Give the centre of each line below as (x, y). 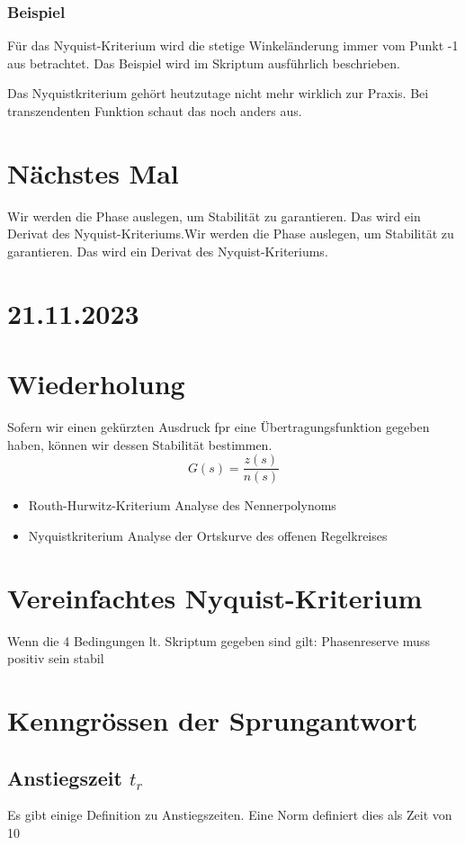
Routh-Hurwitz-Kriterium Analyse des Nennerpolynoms (182, 505)
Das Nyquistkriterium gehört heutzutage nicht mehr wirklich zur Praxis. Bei (218, 93)
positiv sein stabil (56, 658)
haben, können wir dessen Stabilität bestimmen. (140, 444)
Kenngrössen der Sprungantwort (213, 719)
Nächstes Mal (93, 172)
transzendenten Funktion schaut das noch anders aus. (155, 111)
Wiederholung (96, 384)
